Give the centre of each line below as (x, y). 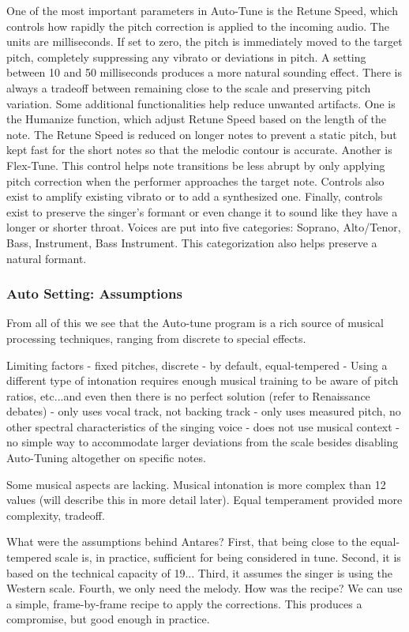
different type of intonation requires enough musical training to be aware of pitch (203, 380)
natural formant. (47, 258)
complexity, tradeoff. (56, 515)
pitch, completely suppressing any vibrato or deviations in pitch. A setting (186, 56)
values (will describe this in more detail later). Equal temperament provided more (204, 500)
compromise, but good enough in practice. (108, 619)
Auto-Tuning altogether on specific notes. (106, 458)
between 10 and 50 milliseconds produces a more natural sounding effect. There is (204, 72)
